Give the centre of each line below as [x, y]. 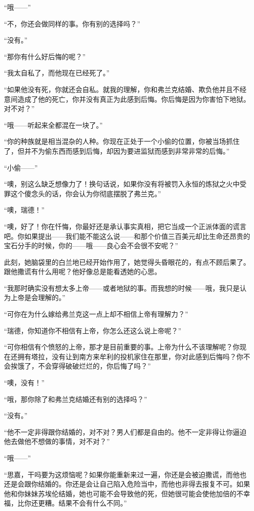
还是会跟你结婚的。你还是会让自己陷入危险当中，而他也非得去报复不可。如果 [127, 484]
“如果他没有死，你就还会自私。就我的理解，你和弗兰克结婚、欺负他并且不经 [125, 89]
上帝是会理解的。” [38, 297]
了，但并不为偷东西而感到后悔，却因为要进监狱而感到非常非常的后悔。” [117, 151]
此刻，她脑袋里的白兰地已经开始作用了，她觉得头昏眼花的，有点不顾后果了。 [127, 262]
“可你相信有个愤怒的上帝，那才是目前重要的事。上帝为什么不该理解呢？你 [122, 347]
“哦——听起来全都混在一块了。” [53, 125]
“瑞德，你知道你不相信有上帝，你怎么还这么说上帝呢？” [93, 330]
